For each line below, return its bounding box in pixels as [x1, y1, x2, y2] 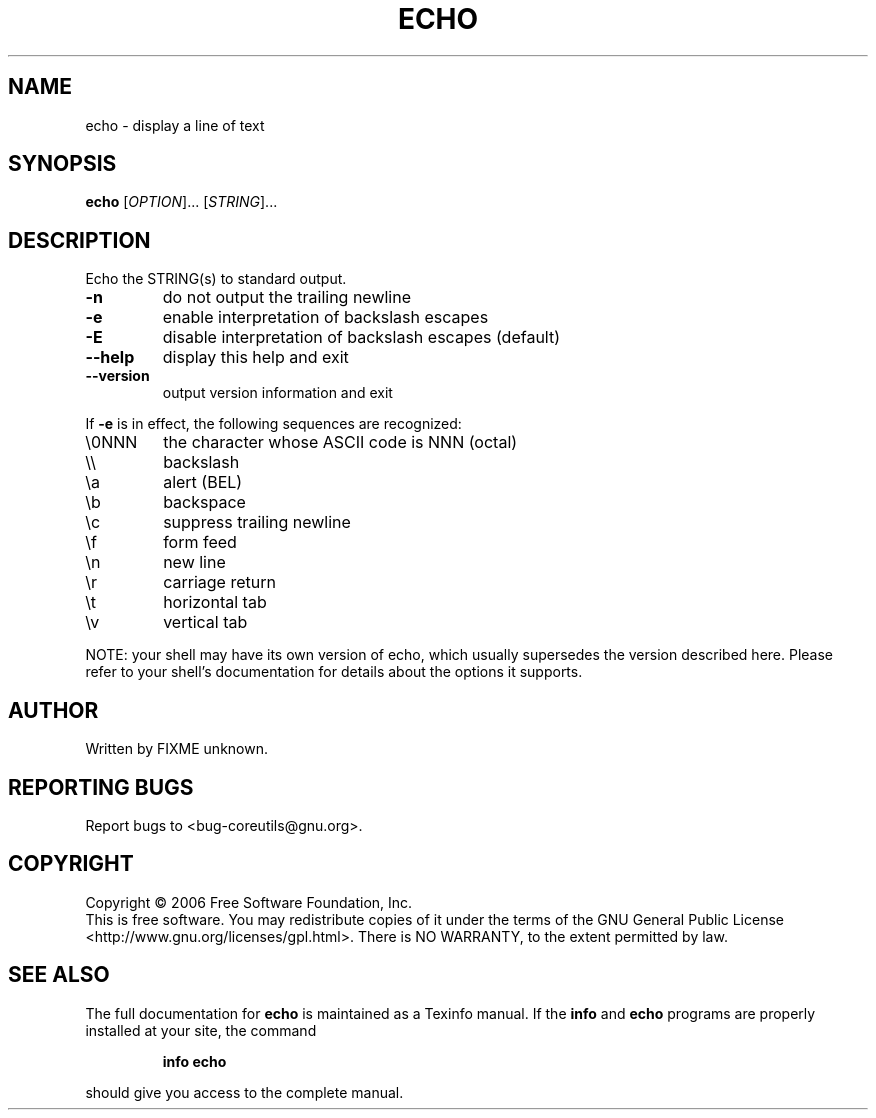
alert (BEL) [163, 472, 243, 493]
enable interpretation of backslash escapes [162, 307, 489, 328]
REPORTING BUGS [8, 774, 194, 800]
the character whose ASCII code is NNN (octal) [163, 432, 518, 453]
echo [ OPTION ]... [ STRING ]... [85, 193, 278, 211]
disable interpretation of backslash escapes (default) [162, 327, 561, 348]
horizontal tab [163, 592, 267, 613]
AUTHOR [8, 697, 99, 723]
